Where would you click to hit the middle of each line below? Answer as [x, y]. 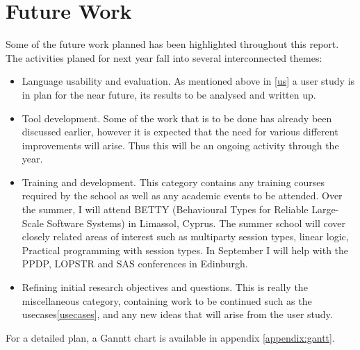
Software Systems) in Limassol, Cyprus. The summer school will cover [196, 223]
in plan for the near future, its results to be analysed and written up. [169, 94]
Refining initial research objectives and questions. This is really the [165, 287]
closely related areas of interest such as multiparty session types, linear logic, [185, 236]
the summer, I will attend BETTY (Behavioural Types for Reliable [165, 209]
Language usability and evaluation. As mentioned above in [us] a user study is [188, 81]
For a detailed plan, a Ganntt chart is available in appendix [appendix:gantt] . [170, 337]
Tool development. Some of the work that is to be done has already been [177, 118]
